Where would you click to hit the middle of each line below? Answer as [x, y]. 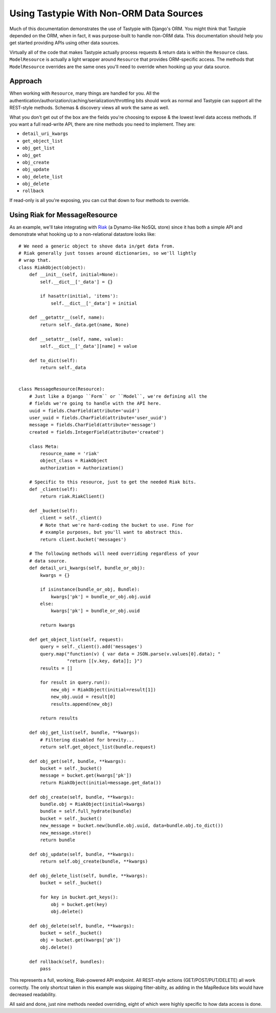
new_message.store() [66, 833]
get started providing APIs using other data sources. [64, 43]
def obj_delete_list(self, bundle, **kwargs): [88, 875]
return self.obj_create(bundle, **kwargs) [94, 861]
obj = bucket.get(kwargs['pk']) [80, 940]
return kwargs [58, 625]
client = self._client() [71, 518]
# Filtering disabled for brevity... [87, 740]
